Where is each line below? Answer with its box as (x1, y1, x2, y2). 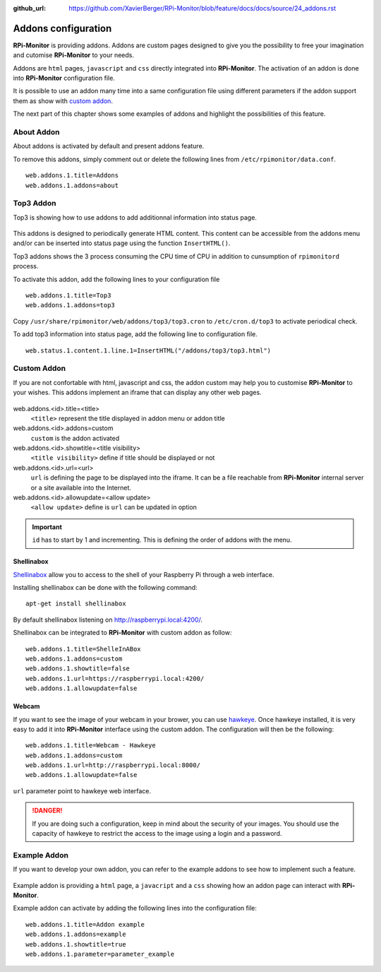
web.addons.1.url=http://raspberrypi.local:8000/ (25, 761, 201, 769)
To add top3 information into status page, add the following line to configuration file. (13, 330, 258, 338)
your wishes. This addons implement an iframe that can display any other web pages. (13, 389, 262, 397)
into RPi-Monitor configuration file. (13, 74, 116, 83)
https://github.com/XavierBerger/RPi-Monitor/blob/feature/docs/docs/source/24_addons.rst (68, 4, 337, 12)
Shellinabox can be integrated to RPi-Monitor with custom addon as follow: (13, 629, 232, 637)
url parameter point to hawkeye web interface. (13, 786, 152, 795)
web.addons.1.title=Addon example (25, 920, 145, 928)
